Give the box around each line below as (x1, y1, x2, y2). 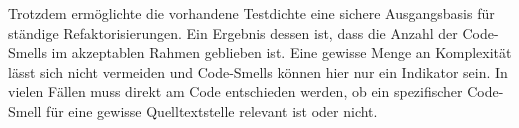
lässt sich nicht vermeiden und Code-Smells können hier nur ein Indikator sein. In (8, 61, 508, 82)
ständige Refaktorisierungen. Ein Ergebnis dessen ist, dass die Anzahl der (8, 22, 458, 43)
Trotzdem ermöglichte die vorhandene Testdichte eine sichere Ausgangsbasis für (8, 3, 495, 23)
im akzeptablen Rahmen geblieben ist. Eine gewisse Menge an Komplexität (51, 42, 512, 63)
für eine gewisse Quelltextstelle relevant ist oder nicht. (46, 100, 378, 121)
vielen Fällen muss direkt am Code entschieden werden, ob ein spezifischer (8, 81, 463, 102)
